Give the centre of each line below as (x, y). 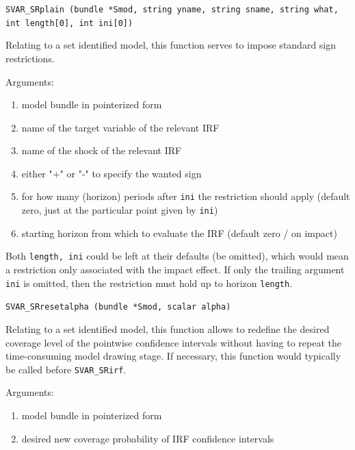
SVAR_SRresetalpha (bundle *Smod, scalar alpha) (118, 307)
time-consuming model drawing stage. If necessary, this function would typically (173, 356)
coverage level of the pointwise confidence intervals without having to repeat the (174, 342)
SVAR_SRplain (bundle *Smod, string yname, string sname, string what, (172, 10)
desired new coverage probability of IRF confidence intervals (148, 438)
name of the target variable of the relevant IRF (120, 127)
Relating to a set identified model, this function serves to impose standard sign (171, 45)
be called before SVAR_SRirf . (66, 369)
